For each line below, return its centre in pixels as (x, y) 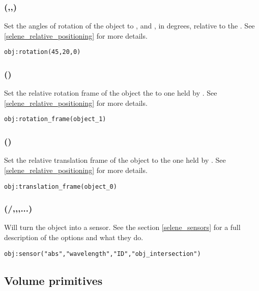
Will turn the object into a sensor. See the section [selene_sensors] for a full (122, 227)
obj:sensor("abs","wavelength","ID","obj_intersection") (103, 254)
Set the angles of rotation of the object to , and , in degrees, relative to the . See (129, 26)
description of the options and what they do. (74, 237)
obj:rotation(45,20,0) (42, 52)
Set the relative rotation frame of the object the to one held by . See (111, 93)
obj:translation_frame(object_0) (61, 186)
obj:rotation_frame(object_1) (55, 119)
